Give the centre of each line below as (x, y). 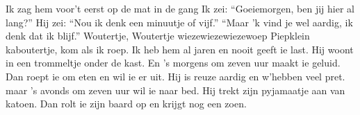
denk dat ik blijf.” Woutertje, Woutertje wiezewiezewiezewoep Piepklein (158, 36)
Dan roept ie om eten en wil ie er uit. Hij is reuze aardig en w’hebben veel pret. (175, 76)
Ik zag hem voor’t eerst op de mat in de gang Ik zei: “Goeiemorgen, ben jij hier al (180, 8)
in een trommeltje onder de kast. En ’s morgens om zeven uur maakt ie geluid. (173, 63)
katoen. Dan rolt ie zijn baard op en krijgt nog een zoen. (126, 104)
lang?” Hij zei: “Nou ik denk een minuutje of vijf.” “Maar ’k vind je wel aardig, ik (179, 22)
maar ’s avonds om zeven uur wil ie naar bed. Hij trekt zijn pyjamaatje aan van (175, 90)
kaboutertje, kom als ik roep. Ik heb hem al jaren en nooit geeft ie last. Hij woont (180, 49)
